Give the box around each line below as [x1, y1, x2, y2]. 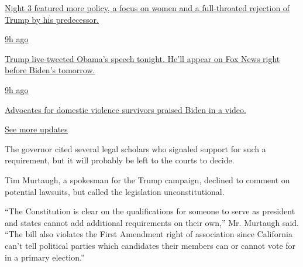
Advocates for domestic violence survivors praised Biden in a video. [5, 103, 246, 115]
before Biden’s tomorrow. [5, 64, 95, 76]
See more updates [5, 123, 68, 135]
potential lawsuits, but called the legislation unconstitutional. [5, 185, 225, 197]
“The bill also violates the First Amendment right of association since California [5, 228, 292, 240]
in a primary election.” [5, 251, 85, 263]
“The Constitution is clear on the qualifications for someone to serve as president [5, 205, 295, 217]
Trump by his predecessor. [5, 13, 99, 25]
